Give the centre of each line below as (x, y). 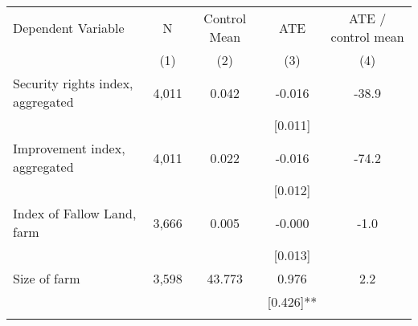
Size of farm (47, 278)
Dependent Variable (69, 27)
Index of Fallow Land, (75, 213)
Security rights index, (73, 83)
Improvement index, (69, 148)
